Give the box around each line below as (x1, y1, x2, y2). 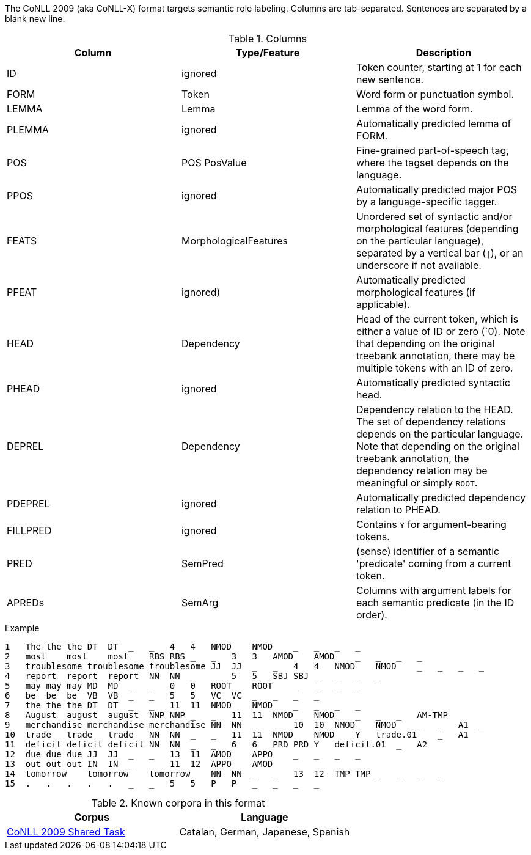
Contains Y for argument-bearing (356, 518, 507, 530)
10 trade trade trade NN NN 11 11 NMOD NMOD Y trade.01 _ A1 (5, 730, 469, 739)
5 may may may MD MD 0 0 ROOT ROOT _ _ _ (5, 681, 361, 691)
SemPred (181, 557, 224, 570)
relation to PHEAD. (356, 504, 441, 516)
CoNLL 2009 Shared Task (7, 826, 125, 838)
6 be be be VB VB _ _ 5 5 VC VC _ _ (5, 691, 320, 700)
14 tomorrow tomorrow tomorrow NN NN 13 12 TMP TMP (5, 769, 371, 779)
